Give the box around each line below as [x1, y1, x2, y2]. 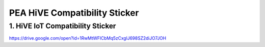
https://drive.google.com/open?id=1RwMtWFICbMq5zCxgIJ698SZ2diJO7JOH [9, 35, 166, 41]
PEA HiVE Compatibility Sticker [9, 7, 139, 18]
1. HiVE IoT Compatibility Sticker [9, 22, 116, 30]
